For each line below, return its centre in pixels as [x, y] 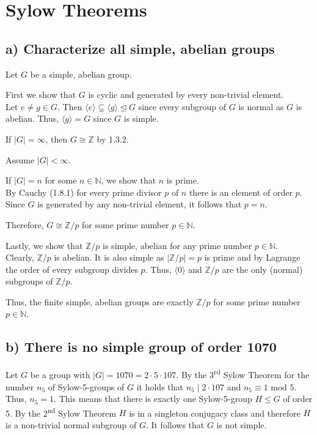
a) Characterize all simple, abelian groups [140, 48]
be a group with [60, 374]
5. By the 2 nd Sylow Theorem [61, 412]
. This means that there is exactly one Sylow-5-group [153, 399]
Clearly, [20, 257]
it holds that [160, 386]
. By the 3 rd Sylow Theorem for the [243, 374]
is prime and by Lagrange [252, 257]
